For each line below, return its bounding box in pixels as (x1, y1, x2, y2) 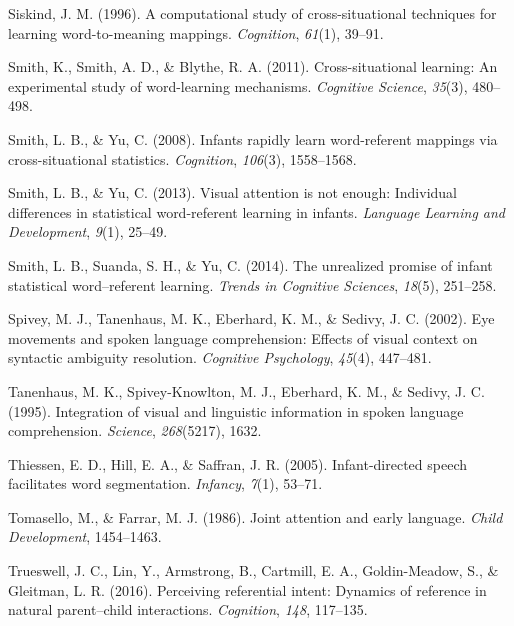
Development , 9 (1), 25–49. (8, 221, 168, 242)
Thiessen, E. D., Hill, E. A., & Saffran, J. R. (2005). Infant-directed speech (8, 453, 468, 474)
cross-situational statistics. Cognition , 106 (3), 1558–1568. (8, 148, 357, 169)
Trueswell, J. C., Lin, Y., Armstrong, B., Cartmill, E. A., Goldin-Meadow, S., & (8, 560, 499, 581)
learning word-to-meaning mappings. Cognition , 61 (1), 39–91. (8, 22, 384, 43)
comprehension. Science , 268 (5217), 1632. (8, 420, 262, 441)
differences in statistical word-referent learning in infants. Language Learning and (8, 201, 506, 222)
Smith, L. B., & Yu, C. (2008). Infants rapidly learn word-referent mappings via (8, 128, 498, 149)
